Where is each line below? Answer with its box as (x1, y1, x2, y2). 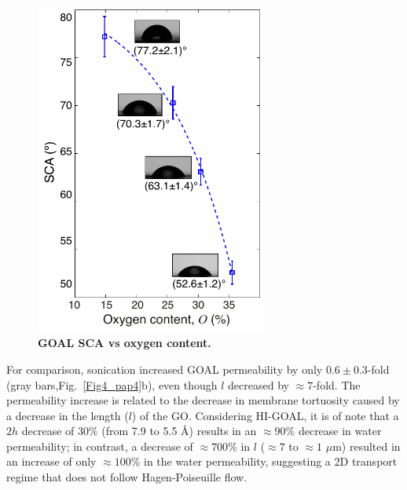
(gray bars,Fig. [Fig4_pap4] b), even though (6, 376, 218, 393)
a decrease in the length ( (6, 407, 129, 423)
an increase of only (6, 453, 97, 470)
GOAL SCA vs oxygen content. (38, 335, 211, 351)
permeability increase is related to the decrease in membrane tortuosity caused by (6, 392, 400, 408)
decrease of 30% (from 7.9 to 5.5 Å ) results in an (21, 422, 257, 439)
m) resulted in (332, 437, 401, 454)
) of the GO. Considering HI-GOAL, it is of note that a (131, 407, 399, 423)
